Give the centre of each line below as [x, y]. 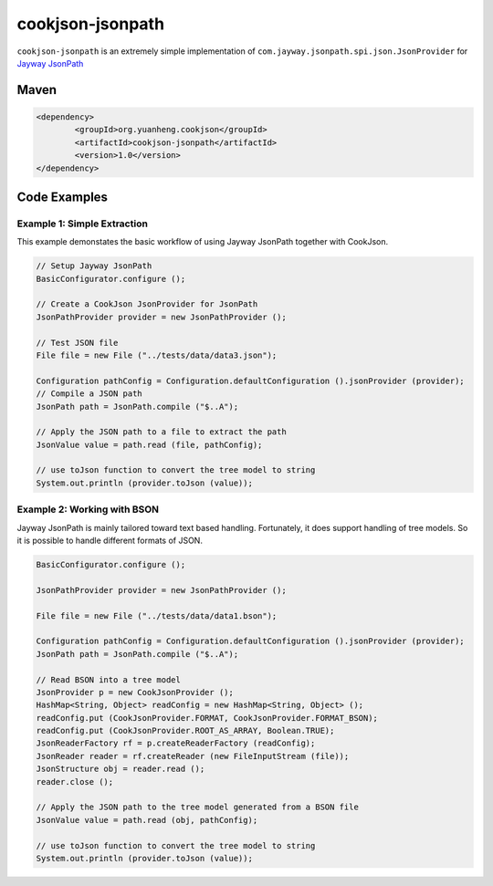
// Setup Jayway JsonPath [94, 266]
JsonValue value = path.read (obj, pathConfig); [147, 820]
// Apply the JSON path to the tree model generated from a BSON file [198, 807]
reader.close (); [75, 782]
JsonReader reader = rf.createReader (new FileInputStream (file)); [193, 756]
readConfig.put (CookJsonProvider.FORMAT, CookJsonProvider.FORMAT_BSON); [207, 718]
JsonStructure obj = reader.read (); [121, 769]
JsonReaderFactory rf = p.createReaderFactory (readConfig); [176, 743]
